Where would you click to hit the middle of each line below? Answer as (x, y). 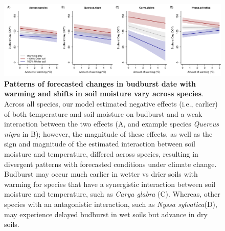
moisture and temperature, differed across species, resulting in (101, 153)
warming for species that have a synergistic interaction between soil (110, 184)
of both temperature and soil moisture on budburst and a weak (103, 113)
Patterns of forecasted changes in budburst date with (100, 83)
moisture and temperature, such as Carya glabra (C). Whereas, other (112, 194)
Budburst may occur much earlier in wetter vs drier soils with (101, 174)
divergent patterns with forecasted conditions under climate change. (110, 164)
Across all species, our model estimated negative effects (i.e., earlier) (111, 103)
